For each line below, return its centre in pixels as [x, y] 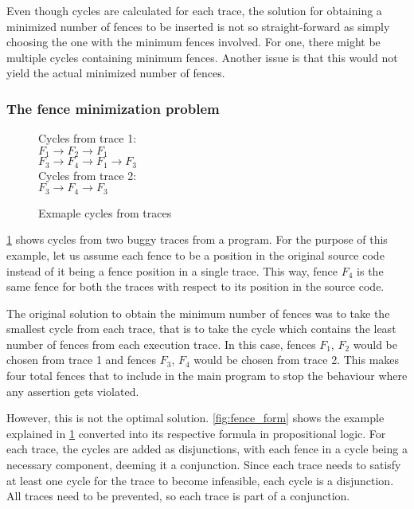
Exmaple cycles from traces [105, 212]
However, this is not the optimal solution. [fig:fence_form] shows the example [195, 418]
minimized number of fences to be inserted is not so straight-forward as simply [198, 26]
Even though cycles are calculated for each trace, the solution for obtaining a [194, 10]
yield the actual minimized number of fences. [116, 73]
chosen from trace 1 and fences [82, 360]
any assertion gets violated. [73, 391]
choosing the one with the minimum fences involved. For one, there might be [193, 42]
